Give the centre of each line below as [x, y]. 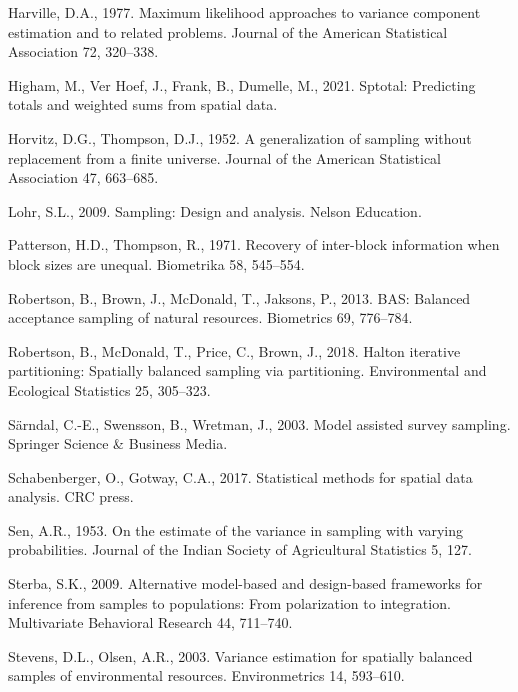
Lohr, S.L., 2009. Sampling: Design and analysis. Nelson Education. [215, 210]
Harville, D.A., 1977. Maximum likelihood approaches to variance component [244, 12]
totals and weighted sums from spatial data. [143, 104]
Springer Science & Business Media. [118, 443]
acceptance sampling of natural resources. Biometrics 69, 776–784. [210, 317]
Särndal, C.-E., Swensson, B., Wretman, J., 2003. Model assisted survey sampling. [259, 423]
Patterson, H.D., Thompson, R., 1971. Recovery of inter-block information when [254, 244]
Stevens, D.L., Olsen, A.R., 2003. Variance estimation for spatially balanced [240, 655]
